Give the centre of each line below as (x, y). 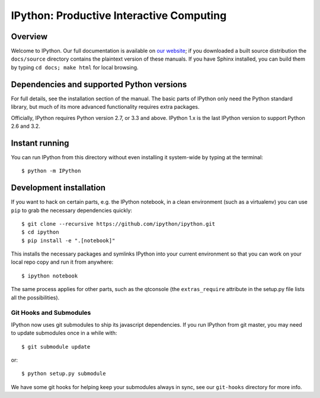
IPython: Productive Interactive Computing (119, 15)
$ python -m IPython (51, 171)
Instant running (40, 143)
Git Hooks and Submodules (51, 313)
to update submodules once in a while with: (64, 333)
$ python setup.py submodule (64, 374)
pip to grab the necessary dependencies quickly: (72, 210)
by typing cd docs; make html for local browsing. (75, 67)
